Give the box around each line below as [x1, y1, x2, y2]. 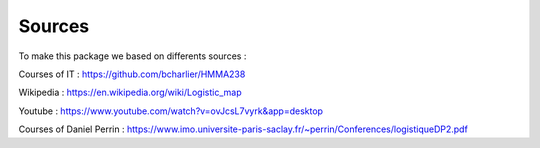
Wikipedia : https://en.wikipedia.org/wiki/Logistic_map [18, 86, 242, 99]
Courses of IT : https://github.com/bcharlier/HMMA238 [18, 68, 246, 80]
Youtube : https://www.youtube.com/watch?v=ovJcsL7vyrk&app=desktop [18, 105, 324, 117]
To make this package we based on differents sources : [18, 50, 247, 62]
